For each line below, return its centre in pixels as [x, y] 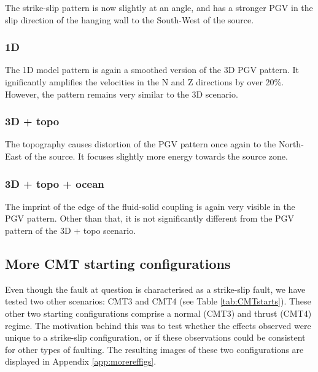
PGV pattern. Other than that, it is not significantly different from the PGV [150, 218]
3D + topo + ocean [55, 183]
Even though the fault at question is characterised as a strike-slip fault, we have [155, 289]
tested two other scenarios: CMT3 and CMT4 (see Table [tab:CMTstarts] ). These [158, 301]
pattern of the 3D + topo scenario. [71, 230]
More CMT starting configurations [118, 263]
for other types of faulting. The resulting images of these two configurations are [154, 349]
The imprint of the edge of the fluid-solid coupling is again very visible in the [150, 206]
